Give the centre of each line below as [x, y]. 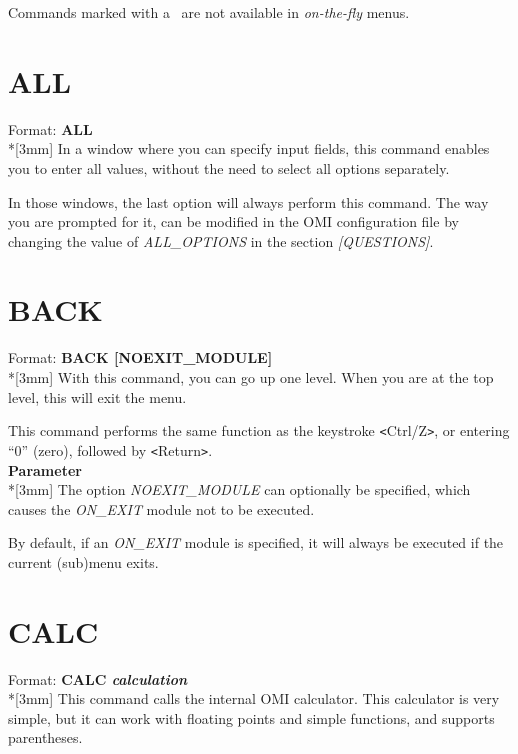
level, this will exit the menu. [97, 396]
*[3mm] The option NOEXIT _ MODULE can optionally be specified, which [239, 489]
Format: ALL [50, 128]
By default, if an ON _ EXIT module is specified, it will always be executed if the [256, 542]
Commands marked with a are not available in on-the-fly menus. [209, 12]
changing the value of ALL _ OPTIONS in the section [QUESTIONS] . [221, 240]
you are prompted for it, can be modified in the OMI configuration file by [233, 221]
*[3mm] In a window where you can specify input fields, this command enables [249, 148]
